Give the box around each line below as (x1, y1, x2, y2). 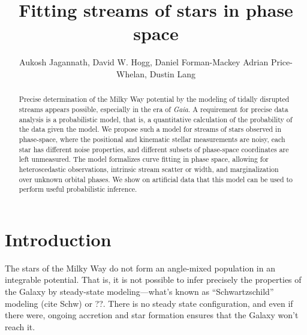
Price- (270, 56, 293, 68)
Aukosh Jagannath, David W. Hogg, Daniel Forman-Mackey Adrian (19, 56, 269, 68)
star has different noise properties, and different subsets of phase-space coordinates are (19, 144, 289, 154)
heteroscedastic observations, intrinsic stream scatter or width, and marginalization (19, 164, 279, 174)
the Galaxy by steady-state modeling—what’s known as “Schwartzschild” (5, 285, 274, 297)
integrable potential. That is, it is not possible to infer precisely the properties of (5, 273, 302, 286)
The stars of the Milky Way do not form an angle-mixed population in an (5, 261, 275, 274)
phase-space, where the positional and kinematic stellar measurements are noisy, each (19, 134, 285, 144)
